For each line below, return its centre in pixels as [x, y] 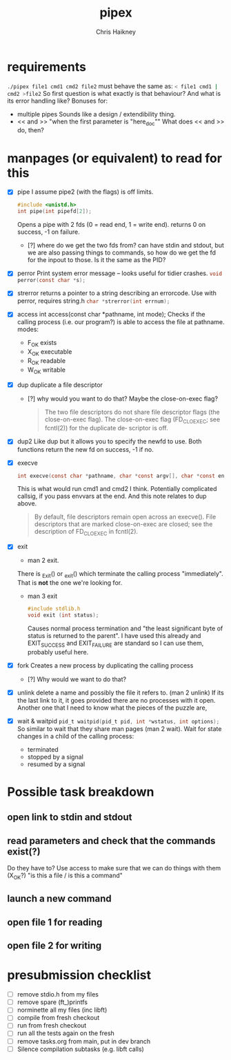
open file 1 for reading [55, 922]
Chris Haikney [116, 32]
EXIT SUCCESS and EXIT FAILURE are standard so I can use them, [115, 644]
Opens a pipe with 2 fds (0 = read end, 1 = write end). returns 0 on [111, 225]
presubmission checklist [79, 976]
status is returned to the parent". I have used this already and [114, 635]
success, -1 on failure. [49, 232]
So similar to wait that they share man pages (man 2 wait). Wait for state [119, 728]
